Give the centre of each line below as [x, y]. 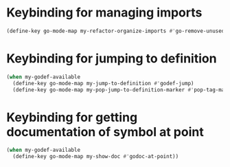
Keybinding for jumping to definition [112, 58]
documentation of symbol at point [105, 132]
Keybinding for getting [72, 117]
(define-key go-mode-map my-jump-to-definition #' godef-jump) [103, 83]
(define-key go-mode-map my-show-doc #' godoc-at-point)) [96, 157]
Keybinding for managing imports [104, 13]
